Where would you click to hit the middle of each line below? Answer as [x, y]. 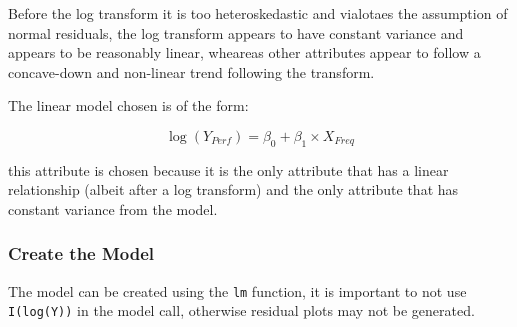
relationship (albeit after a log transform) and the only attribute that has [233, 189]
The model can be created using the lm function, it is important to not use [237, 290]
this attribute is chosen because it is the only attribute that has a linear [228, 169]
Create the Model [81, 253]
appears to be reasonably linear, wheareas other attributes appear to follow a [244, 52]
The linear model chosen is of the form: [128, 105]
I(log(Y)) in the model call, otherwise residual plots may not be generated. [241, 310]
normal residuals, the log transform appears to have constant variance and [236, 32]
